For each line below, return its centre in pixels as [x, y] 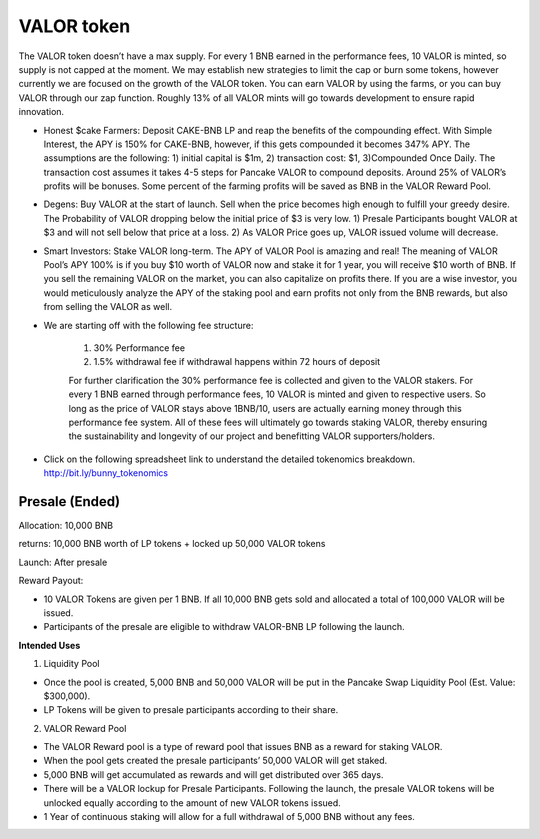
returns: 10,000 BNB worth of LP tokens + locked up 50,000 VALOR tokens [172, 544]
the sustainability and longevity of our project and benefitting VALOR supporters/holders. [251, 436]
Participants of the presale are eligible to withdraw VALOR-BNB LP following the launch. [224, 627]
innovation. [41, 112]
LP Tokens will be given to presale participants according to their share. [191, 710]
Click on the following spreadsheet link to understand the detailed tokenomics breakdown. [229, 459]
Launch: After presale [63, 562]
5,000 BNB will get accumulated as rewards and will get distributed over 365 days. [213, 774]
